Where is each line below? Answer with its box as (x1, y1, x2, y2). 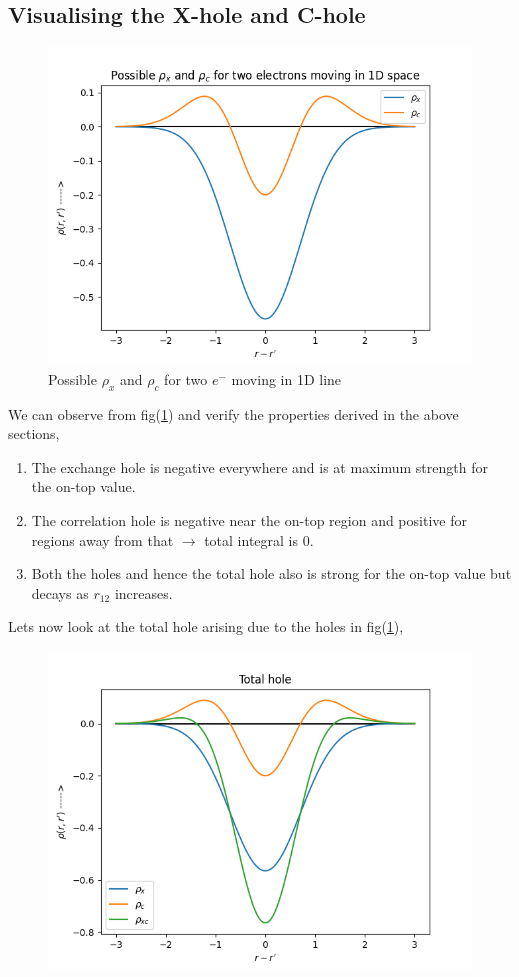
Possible (48, 368, 97, 389)
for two (164, 368, 208, 389)
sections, (8, 423, 60, 444)
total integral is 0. (204, 529, 314, 550)
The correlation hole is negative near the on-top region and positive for (31, 509, 467, 530)
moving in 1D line (231, 368, 342, 389)
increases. (114, 582, 173, 603)
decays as (31, 582, 89, 603)
